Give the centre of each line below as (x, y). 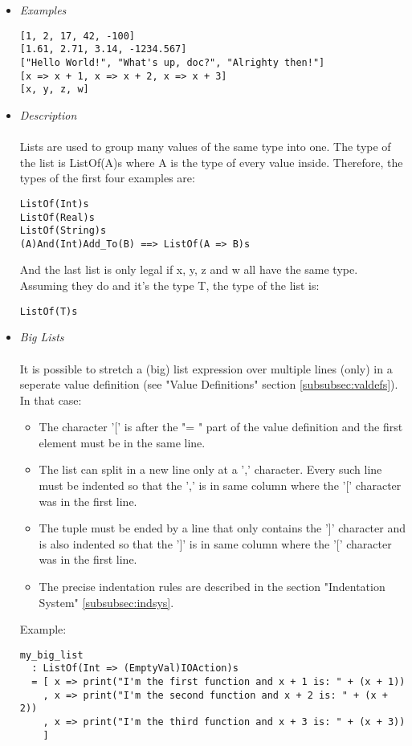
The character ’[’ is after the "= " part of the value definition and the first (221, 427)
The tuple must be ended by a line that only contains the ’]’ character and (222, 528)
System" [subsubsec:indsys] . (106, 602)
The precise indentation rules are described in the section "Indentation (212, 587)
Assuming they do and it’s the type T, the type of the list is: (169, 285)
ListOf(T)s (49, 311)
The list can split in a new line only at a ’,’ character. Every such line (210, 469)
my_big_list (51, 655)
